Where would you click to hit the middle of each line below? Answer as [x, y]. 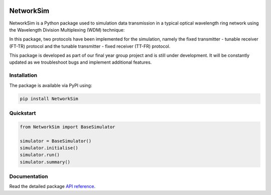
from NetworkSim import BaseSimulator [67, 127]
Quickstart [23, 113]
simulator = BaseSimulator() [56, 141]
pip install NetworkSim [49, 99]
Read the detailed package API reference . [52, 186]
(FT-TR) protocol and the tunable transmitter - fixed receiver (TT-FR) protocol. [90, 46]
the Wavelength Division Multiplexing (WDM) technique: [67, 30]
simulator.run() [40, 155]
